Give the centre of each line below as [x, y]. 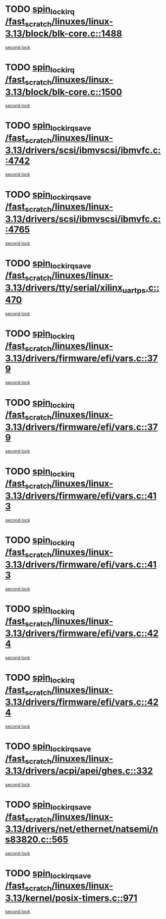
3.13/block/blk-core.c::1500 [64, 92]
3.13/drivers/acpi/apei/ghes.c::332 [79, 771]
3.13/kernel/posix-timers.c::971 [71, 898]
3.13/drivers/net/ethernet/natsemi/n [82, 829]
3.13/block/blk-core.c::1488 [64, 34]
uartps [134, 290]
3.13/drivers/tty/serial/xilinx [64, 288]
